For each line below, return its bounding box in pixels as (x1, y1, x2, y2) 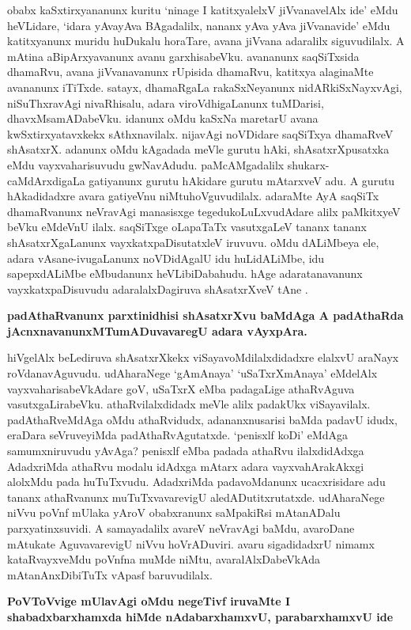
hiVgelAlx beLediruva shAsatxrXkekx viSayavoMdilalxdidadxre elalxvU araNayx (7, 349, 399, 366)
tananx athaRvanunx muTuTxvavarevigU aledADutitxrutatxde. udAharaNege (7, 488, 385, 505)
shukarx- (287, 156, 330, 173)
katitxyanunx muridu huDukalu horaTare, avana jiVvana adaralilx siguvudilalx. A (7, 32, 405, 49)
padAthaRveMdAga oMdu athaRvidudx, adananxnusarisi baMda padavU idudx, (7, 411, 398, 427)
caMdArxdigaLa (7, 172, 85, 188)
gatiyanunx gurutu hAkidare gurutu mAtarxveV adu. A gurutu (89, 172, 395, 188)
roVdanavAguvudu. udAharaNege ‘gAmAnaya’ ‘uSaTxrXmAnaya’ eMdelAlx (7, 365, 378, 381)
